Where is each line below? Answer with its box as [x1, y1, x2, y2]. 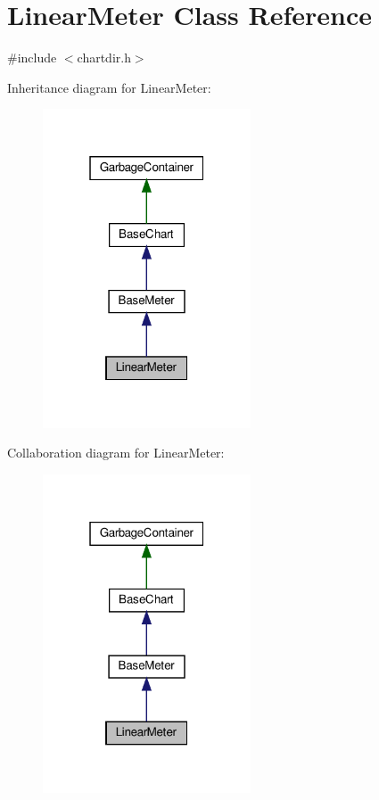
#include [7, 48, 57, 67]
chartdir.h [77, 48, 131, 67]
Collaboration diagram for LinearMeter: [7, 443, 225, 462]
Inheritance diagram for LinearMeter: [7, 78, 211, 96]
